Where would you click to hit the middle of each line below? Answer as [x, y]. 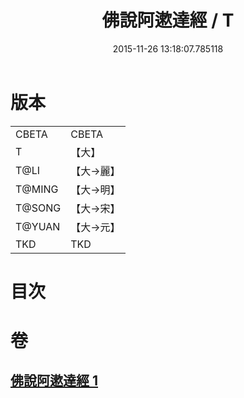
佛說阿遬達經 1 [54, 381]
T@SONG [38, 208]
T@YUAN [38, 226]
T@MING [37, 189]
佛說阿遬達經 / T [168, 20]
